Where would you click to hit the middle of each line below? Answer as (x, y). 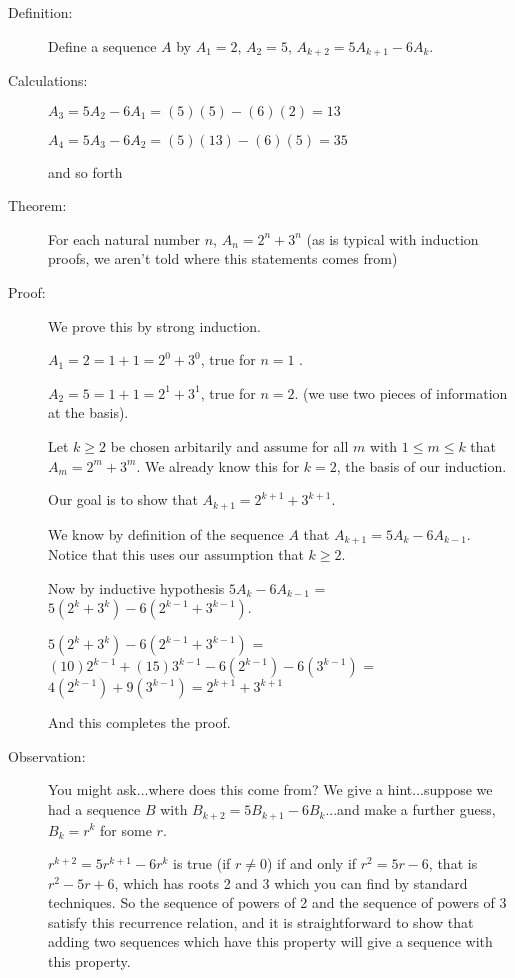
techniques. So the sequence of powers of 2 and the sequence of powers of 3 (277, 902)
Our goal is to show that (123, 499)
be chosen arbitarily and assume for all (229, 445)
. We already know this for (218, 465)
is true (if (202, 863)
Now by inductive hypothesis (136, 587)
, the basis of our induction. (421, 465)
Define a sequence (102, 45)
